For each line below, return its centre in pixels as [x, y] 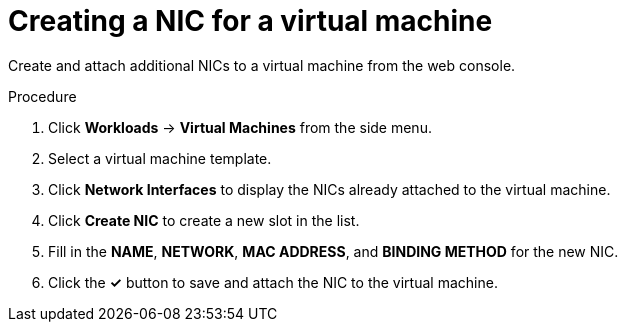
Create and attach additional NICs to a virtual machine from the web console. [262, 65]
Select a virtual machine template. [160, 158]
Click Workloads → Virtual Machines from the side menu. [240, 127]
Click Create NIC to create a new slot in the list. [204, 220]
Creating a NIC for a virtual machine [250, 21]
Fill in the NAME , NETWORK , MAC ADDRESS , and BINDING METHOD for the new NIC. [333, 251]
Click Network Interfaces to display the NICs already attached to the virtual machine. [329, 189]
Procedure [42, 96]
